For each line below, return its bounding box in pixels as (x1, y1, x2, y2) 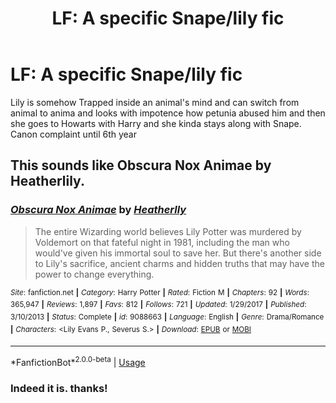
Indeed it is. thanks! (10, 381, 108, 395)
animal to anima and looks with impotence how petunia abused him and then (10, 107, 326, 119)
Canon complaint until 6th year (10, 128, 137, 140)
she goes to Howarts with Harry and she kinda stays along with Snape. (10, 117, 302, 129)
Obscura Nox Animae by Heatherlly (10, 203, 187, 217)
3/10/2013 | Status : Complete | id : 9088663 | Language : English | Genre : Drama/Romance (10, 312, 325, 322)
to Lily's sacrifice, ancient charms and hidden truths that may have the (34, 257, 325, 269)
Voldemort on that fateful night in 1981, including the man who (34, 236, 290, 248)
